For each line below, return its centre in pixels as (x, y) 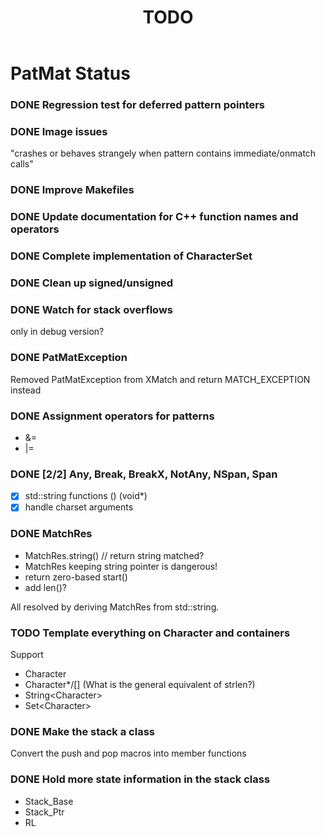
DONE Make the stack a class (82, 731)
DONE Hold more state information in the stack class (140, 779)
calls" (22, 164)
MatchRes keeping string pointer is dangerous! (121, 566)
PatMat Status (70, 73)
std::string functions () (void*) (86, 496)
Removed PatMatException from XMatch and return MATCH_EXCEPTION (160, 379)
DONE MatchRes (51, 534)
